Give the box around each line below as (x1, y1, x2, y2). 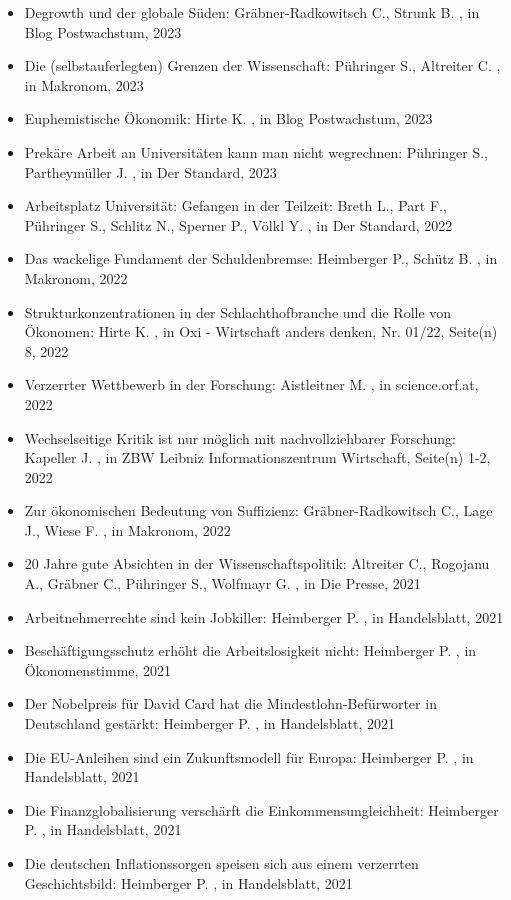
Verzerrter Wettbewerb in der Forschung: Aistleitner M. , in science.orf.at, (24, 374, 479, 395)
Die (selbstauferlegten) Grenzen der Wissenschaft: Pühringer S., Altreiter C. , (24, 55, 501, 76)
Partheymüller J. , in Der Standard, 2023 (24, 161, 277, 182)
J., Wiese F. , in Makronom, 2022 (24, 519, 231, 540)
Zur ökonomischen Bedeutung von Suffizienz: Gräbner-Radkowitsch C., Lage (24, 500, 493, 521)
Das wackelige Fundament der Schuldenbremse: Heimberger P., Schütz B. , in (24, 248, 498, 269)
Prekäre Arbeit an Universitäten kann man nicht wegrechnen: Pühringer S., (24, 141, 488, 162)
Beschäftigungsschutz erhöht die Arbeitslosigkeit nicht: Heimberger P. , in (24, 640, 477, 661)
